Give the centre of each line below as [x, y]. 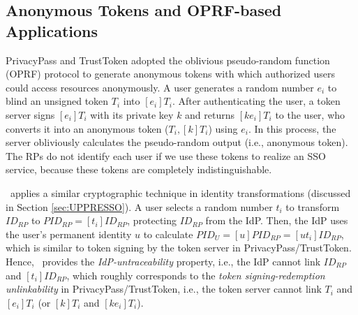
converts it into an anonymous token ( [87, 128]
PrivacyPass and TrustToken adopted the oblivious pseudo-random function [168, 60]
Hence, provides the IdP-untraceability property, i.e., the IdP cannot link [163, 261]
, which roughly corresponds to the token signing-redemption [196, 275]
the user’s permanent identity [69, 234]
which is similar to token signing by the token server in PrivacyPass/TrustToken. [179, 248]
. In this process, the [292, 128]
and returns [210, 114]
